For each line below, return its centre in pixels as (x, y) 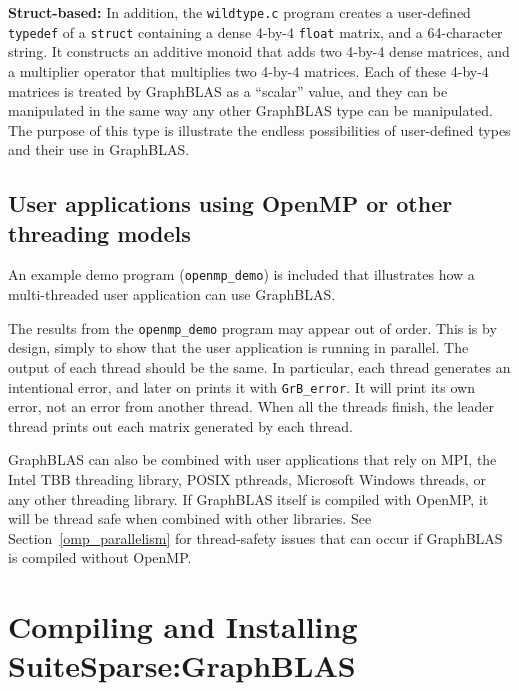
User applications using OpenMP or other (230, 203)
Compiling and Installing (183, 626)
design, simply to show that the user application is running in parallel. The (238, 347)
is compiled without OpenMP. (100, 557)
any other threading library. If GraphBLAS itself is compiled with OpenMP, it (248, 498)
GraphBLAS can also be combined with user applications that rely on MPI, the (252, 459)
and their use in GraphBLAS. (99, 149)
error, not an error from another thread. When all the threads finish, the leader (251, 406)
